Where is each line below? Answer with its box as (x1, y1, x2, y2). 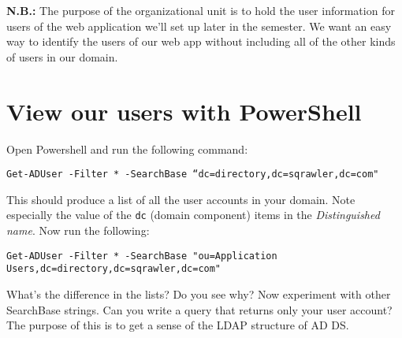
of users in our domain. (6, 48, 118, 65)
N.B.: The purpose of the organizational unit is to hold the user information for (6, 2, 395, 18)
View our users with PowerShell (6, 95, 362, 127)
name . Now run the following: (6, 222, 150, 238)
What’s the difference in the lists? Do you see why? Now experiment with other (6, 285, 391, 302)
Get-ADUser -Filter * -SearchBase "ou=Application (6, 250, 277, 262)
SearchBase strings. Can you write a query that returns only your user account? (6, 301, 393, 318)
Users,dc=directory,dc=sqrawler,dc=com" (6, 263, 221, 275)
